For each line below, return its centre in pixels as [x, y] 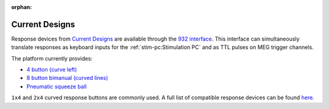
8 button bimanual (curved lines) [67, 78]
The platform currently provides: [52, 58]
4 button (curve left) [52, 70]
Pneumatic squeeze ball [57, 86]
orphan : [22, 7]
